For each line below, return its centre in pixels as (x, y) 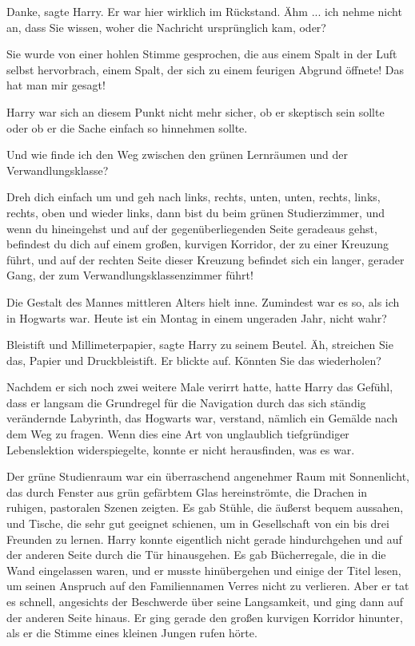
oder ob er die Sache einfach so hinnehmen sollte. (127, 127)
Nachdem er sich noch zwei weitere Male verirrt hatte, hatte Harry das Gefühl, (200, 387)
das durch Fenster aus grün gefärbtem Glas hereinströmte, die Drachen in (187, 491)
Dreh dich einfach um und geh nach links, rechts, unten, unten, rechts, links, (194, 197)
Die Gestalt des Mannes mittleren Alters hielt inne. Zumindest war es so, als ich (203, 301)
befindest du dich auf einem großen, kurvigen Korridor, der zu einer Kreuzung (198, 244)
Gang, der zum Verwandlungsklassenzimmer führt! (130, 275)
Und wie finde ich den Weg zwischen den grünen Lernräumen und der (178, 155)
